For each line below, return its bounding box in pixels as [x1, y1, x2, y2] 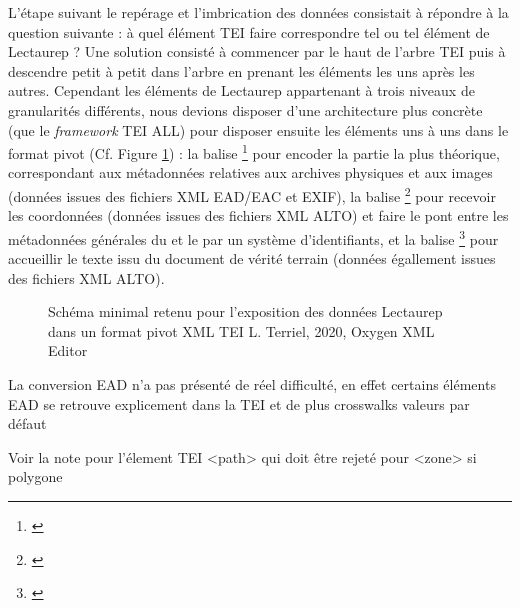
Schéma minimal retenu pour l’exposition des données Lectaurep [48, 301, 443, 322]
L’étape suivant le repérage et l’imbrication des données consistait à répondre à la [8, 2, 509, 22]
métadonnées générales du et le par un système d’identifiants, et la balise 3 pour [8, 225, 499, 249]
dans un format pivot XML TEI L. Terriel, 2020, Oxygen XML [48, 320, 435, 341]
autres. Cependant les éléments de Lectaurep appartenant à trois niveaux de [8, 80, 475, 101]
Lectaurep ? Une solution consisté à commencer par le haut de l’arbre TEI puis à [8, 41, 506, 62]
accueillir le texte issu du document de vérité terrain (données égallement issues [8, 248, 496, 269]
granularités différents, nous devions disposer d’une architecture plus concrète [8, 99, 483, 120]
